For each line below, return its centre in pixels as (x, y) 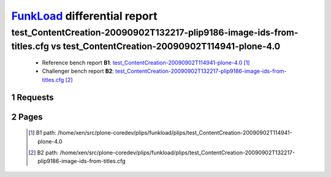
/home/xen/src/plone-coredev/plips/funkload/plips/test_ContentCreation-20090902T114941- (175, 133)
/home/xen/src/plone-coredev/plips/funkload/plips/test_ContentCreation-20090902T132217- (177, 153)
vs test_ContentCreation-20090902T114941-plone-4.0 (165, 46)
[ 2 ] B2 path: (44, 153)
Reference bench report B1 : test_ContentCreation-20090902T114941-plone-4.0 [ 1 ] (146, 63)
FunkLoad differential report (84, 16)
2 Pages (27, 117)
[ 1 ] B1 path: (42, 133)
